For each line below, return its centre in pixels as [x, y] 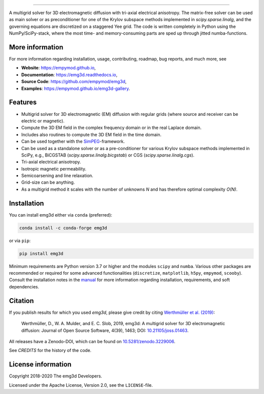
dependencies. [24, 286]
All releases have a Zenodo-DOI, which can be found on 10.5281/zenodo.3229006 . [92, 341]
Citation [22, 301]
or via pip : [20, 241]
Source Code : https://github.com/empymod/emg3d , [74, 82]
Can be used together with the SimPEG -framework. [73, 141]
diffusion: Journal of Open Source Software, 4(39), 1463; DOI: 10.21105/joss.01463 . [105, 330]
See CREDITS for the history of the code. [50, 350]
